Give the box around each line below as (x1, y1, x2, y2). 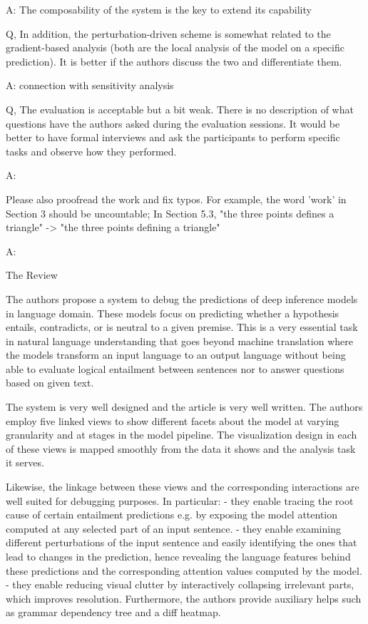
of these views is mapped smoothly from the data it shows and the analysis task (6, 441, 356, 456)
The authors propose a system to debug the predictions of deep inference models (6, 291, 358, 306)
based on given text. (6, 375, 94, 390)
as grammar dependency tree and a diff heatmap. (6, 605, 221, 620)
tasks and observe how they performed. (6, 143, 177, 158)
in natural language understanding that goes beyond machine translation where (6, 333, 353, 348)
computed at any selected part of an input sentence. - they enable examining (6, 521, 341, 536)
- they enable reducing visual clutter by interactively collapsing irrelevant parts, (6, 577, 354, 592)
